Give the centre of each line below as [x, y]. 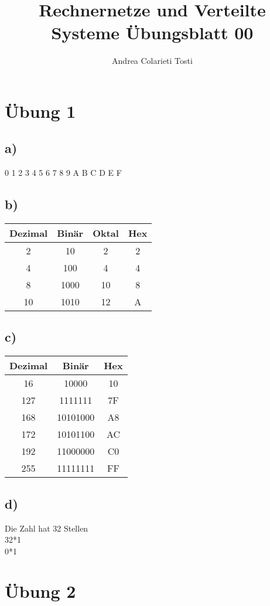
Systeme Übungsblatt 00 [152, 33]
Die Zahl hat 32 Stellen [47, 528]
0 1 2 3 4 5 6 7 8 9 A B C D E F [63, 173]
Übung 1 [40, 110]
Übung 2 [40, 591]
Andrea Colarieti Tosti [152, 61]
